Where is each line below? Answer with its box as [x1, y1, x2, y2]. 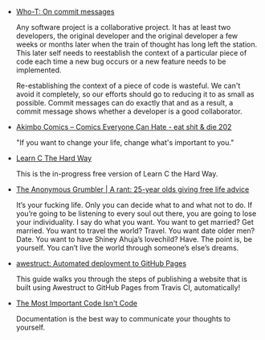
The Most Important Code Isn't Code [15, 298, 138, 308]
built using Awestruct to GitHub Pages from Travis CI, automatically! [15, 283, 241, 292]
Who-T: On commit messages [15, 7, 115, 16]
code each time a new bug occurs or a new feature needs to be [15, 56, 226, 66]
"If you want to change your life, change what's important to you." [15, 138, 234, 147]
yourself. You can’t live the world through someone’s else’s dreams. [15, 243, 239, 252]
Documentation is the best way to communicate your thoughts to [15, 314, 231, 323]
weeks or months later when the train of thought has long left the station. [15, 39, 258, 49]
